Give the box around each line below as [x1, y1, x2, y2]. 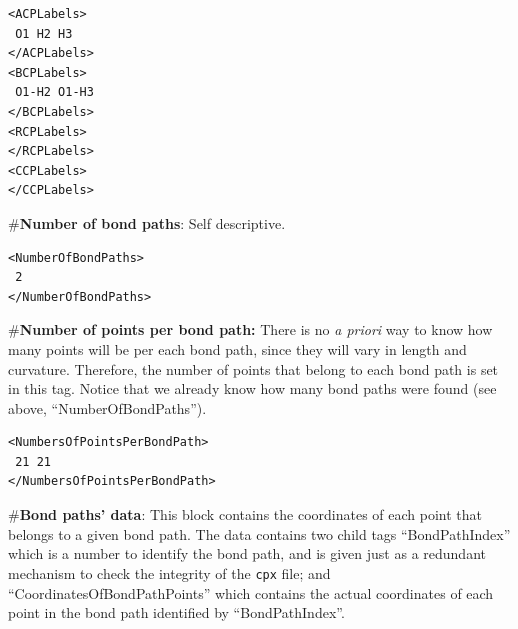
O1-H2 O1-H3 [15, 85, 94, 100]
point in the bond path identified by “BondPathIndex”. [8, 602, 345, 623]
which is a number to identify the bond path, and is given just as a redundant [8, 543, 486, 564]
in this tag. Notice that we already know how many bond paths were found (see [8, 378, 497, 399]
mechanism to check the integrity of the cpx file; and [8, 562, 331, 583]
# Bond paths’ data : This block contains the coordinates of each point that [8, 504, 483, 525]
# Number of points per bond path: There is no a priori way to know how [8, 319, 493, 340]
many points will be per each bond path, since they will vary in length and [8, 338, 467, 359]
